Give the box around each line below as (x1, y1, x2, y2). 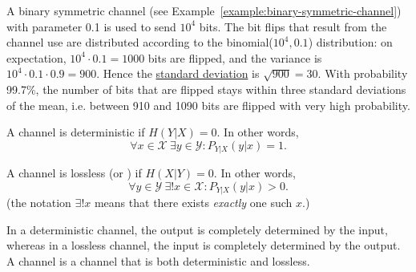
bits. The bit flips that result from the (199, 18, 387, 35)
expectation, (6, 49, 67, 66)
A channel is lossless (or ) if (6, 164, 142, 181)
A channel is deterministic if (6, 124, 145, 140)
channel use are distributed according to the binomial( (6, 34, 273, 51)
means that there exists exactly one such (94, 194, 293, 211)
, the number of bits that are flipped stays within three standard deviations (35, 80, 406, 97)
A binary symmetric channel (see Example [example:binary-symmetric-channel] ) (6, 2, 402, 18)
